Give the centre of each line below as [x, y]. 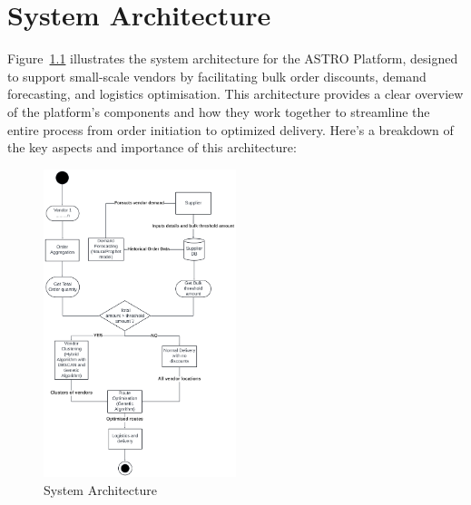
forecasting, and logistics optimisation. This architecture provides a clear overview [235, 94]
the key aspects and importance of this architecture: [152, 147]
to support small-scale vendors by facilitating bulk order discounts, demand [217, 76]
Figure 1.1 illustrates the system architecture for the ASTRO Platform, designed [233, 58]
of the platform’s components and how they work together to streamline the [219, 111]
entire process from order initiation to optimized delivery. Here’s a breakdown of [231, 129]
